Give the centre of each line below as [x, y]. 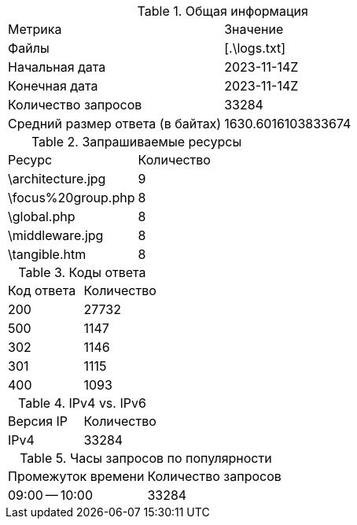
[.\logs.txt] [255, 48]
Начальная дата [57, 67]
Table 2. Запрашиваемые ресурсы [136, 142]
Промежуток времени [76, 476]
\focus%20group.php [72, 198]
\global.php [42, 216]
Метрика [35, 29]
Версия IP [38, 421]
